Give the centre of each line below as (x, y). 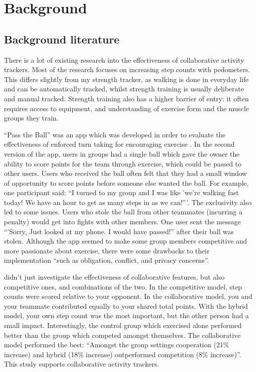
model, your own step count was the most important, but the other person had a (127, 315)
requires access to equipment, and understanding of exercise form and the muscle (127, 108)
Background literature (62, 39)
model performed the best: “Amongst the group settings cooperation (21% (117, 345)
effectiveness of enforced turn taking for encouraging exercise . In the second (119, 144)
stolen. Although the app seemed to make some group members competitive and (126, 241)
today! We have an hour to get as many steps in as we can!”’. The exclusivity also (128, 202)
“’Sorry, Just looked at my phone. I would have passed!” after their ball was (119, 231)
